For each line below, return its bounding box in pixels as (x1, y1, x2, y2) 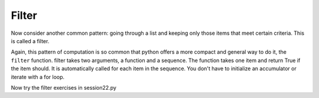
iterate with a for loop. (11, 73, 65, 80)
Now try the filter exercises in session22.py (11, 84, 116, 91)
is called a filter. (11, 37, 50, 44)
